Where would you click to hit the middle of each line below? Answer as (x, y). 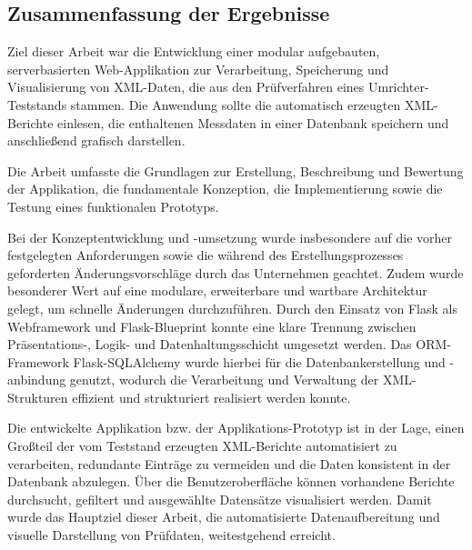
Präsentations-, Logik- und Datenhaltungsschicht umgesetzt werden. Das (210, 344)
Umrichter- (398, 87)
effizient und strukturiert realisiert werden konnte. (211, 397)
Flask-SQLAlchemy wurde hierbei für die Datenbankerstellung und (259, 361)
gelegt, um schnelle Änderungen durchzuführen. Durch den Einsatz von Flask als (232, 308)
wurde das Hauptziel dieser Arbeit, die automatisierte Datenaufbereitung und (224, 517)
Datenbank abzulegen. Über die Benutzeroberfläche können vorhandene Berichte (231, 481)
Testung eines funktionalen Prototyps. (113, 206)
